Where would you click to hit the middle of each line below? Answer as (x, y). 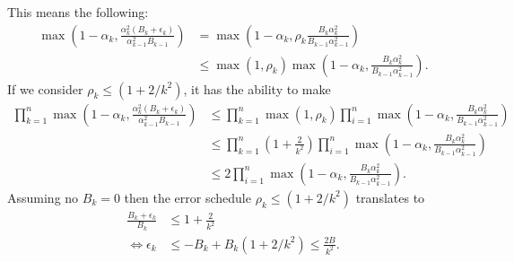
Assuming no (43, 197)
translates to (390, 197)
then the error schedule (187, 197)
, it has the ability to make (257, 88)
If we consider (45, 88)
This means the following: (78, 12)
